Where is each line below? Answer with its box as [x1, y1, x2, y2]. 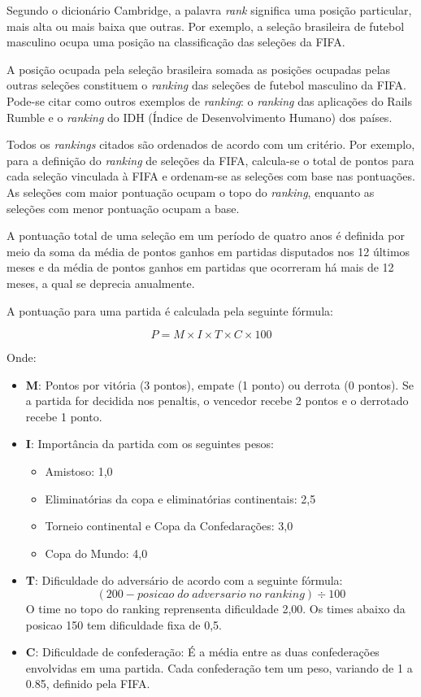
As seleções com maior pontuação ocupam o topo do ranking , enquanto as [7, 183, 375, 200]
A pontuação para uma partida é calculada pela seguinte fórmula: [7, 302, 333, 319]
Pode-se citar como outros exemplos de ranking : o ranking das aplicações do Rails [7, 92, 412, 109]
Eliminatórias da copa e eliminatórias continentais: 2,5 [45, 490, 316, 507]
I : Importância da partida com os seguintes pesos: [25, 435, 275, 452]
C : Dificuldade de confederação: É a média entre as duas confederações [25, 643, 380, 660]
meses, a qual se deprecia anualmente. [7, 274, 195, 291]
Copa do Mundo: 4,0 [45, 544, 148, 561]
